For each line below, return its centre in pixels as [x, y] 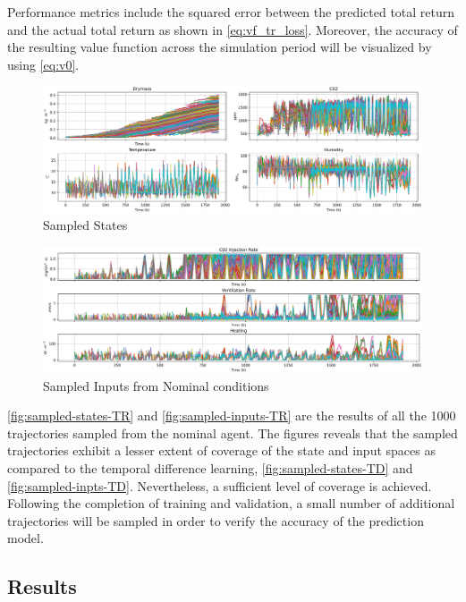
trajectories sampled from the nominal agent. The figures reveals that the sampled [233, 432]
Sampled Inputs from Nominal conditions [156, 385]
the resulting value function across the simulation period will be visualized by [220, 47]
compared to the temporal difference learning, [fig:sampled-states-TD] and [210, 467]
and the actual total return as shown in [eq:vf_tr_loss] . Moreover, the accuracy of [233, 29]
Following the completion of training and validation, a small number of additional [231, 503]
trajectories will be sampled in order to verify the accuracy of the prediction [216, 520]
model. [25, 538]
